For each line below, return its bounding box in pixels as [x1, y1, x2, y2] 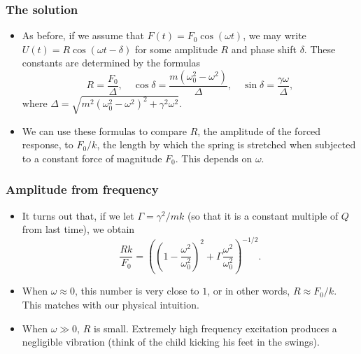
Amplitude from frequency [6, 180, 159, 198]
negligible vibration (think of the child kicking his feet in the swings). [22, 334, 320, 349]
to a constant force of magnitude [22, 150, 162, 165]
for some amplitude [134, 41, 218, 56]
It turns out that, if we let [22, 208, 134, 222]
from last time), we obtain [22, 222, 135, 236]
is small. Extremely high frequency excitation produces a [93, 320, 337, 335]
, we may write [243, 28, 306, 43]
